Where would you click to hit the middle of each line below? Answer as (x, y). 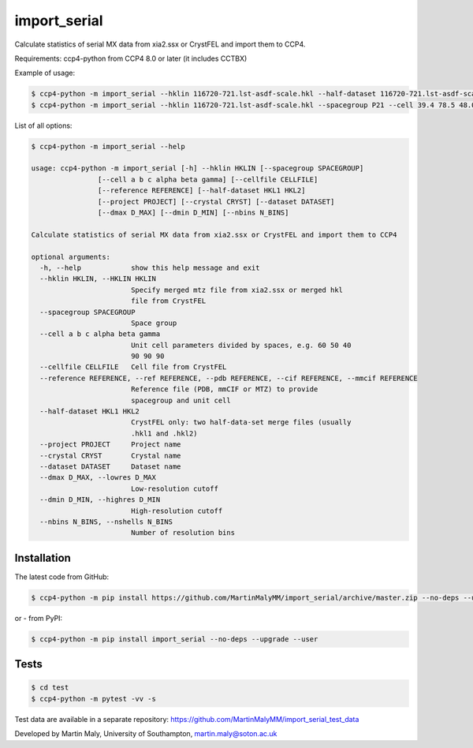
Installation (43, 557)
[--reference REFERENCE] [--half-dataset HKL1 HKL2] (201, 191)
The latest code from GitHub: (62, 577)
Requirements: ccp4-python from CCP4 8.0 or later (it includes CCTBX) (131, 58)
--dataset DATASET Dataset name (110, 467)
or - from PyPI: (39, 618)
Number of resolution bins (183, 533)
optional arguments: (71, 257)
